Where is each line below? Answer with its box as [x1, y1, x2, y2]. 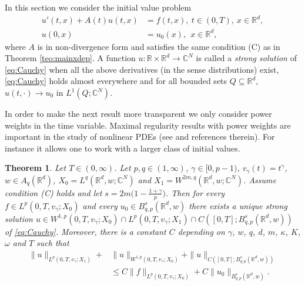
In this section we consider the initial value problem [5, 1, 192, 13]
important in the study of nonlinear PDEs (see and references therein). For [5, 130, 275, 143]
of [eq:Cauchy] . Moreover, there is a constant [5, 225, 166, 237]
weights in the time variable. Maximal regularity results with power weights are [5, 119, 291, 131]
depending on [177, 225, 225, 237]
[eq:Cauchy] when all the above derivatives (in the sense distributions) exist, [5, 63, 279, 75]
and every [82, 199, 118, 211]
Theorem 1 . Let [5, 161, 66, 174]
